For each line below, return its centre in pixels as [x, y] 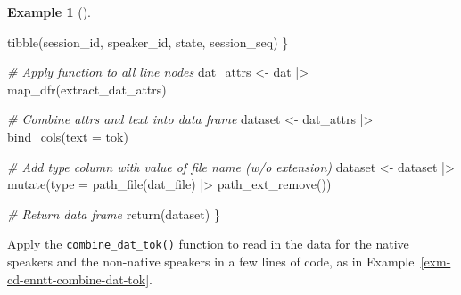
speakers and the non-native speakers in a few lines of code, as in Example [211, 261]
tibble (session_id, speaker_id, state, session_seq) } [148, 41]
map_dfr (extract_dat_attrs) [87, 89]
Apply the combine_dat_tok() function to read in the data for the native [208, 244]
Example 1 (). [49, 12]
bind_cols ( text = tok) [68, 136]
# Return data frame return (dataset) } [114, 213]
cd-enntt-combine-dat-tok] [78, 279]
